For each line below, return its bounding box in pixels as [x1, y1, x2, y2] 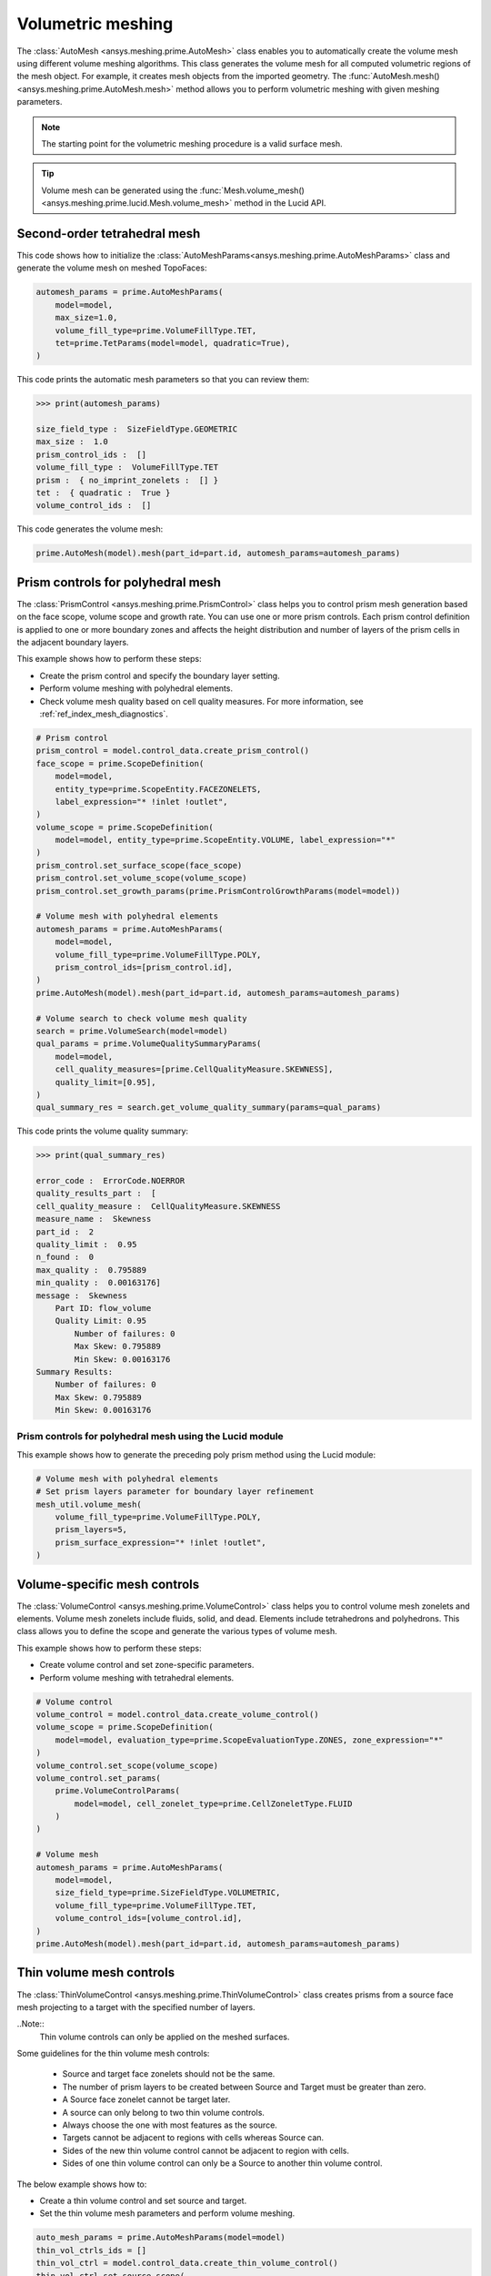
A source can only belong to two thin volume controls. [62, 2107, 266, 2118]
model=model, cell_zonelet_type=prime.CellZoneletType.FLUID [74, 1798, 353, 1809]
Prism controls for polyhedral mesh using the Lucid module [16, 1430, 284, 1443]
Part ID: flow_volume [55, 1303, 152, 1313]
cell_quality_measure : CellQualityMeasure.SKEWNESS [35, 1201, 281, 1211]
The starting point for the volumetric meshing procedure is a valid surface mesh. [41, 137, 343, 149]
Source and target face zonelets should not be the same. [62, 2068, 276, 2079]
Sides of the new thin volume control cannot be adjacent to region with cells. [62, 2145, 350, 2156]
